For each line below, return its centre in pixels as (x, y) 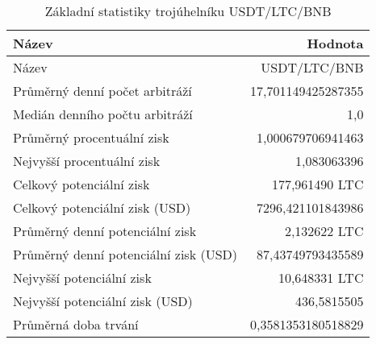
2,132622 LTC (324, 231)
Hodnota (335, 43)
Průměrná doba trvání (76, 324)
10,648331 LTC (321, 278)
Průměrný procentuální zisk (91, 137)
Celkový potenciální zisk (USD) (102, 207)
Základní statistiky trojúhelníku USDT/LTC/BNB (188, 11)
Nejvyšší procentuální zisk (87, 161)
